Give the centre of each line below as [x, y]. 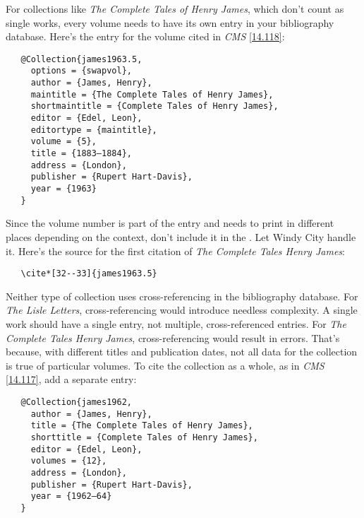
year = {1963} [63, 189]
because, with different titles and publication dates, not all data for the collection [182, 352]
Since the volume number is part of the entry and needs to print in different [170, 223]
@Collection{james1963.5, [81, 59]
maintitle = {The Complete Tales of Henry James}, [152, 94]
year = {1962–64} [71, 496]
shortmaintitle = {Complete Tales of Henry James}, [154, 106]
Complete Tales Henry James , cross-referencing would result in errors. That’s [173, 337]
